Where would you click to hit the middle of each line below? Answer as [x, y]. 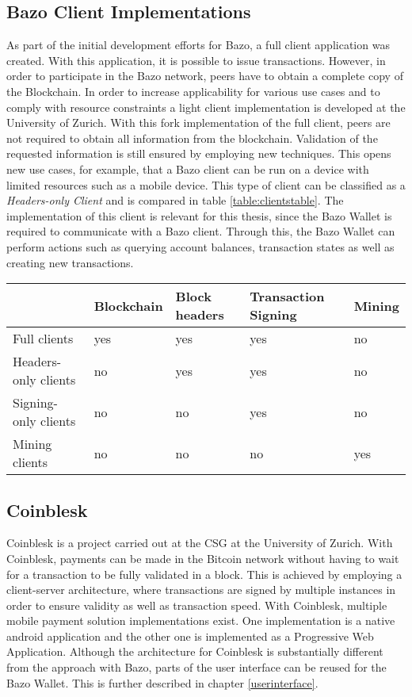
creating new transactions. [70, 262]
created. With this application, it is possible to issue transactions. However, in [196, 60]
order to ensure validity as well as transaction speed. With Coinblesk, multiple [197, 605]
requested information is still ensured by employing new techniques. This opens [199, 153]
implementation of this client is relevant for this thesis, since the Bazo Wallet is [199, 215]
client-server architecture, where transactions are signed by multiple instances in [201, 590]
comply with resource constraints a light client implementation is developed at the [206, 107]
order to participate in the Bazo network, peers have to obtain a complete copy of [205, 76]
